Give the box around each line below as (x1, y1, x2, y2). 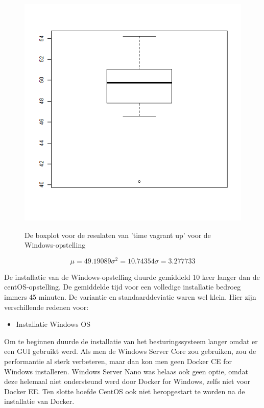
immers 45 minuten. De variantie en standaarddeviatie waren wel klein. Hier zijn (4, 292, 256, 302)
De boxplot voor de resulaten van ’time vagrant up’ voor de (25, 229, 211, 240)
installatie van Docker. (4, 396, 75, 406)
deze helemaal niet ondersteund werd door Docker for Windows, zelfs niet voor (4, 376, 251, 387)
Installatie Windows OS (16, 319, 91, 329)
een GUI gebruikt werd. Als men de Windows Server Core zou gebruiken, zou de (4, 346, 256, 356)
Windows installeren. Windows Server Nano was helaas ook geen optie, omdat (4, 366, 249, 376)
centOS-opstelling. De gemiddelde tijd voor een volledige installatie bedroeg (4, 281, 241, 292)
